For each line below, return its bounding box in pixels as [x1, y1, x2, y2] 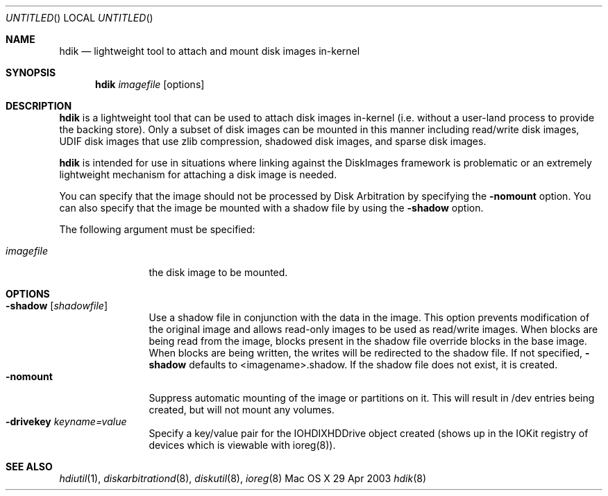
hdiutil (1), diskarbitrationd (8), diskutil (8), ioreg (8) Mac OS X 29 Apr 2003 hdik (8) [59, 472, 427, 484]
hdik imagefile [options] [95, 78, 205, 90]
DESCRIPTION [6, 100, 72, 112]
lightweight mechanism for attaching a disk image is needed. [59, 169, 337, 180]
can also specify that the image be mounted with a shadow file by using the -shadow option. [59, 202, 484, 214]
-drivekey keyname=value [6, 416, 127, 427]
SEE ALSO [6, 461, 53, 472]
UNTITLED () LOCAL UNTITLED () [6, 12, 153, 24]
